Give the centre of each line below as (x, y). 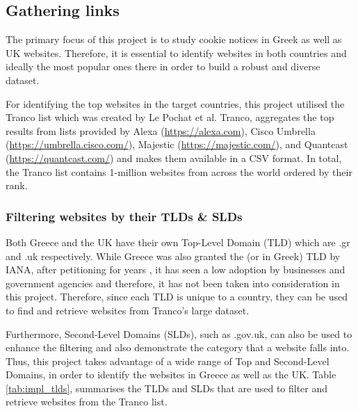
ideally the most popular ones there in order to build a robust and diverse (163, 66)
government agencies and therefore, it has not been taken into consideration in (173, 283)
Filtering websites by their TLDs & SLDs (124, 216)
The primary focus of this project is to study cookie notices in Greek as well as (174, 39)
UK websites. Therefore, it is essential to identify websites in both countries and (176, 53)
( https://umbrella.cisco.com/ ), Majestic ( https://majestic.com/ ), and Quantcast (177, 144)
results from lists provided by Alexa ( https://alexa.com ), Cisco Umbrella (161, 130)
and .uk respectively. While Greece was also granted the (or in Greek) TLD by (173, 256)
